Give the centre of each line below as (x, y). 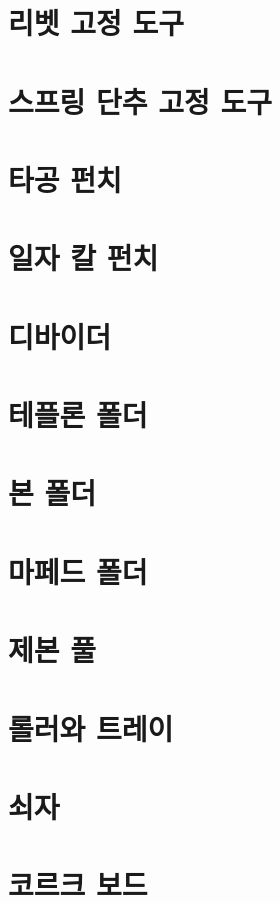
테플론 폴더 (78, 414)
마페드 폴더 (78, 570)
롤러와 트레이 (91, 727)
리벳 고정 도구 (96, 22)
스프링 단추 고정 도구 (140, 100)
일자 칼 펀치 (83, 257)
